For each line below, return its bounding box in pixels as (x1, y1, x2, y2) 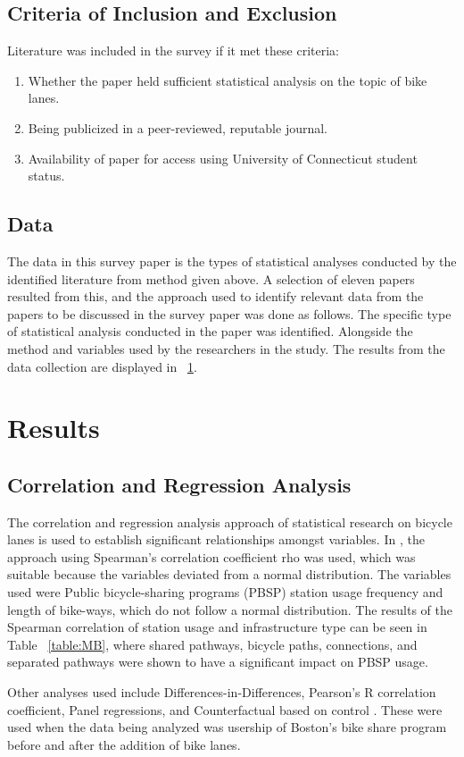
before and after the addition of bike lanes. (7, 735, 241, 753)
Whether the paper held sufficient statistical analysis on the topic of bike (28, 71, 427, 89)
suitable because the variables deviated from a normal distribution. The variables (7, 565, 452, 584)
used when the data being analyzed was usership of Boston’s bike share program (7, 718, 447, 736)
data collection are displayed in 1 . (7, 357, 197, 375)
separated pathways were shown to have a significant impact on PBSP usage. (7, 652, 428, 671)
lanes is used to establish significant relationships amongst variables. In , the (7, 530, 425, 549)
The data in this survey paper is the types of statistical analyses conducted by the (7, 251, 457, 270)
